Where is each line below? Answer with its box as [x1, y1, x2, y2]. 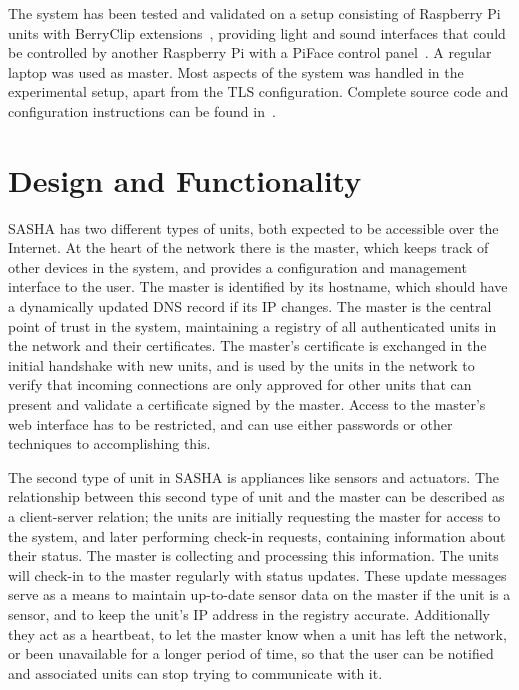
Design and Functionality [8, 159, 362, 200]
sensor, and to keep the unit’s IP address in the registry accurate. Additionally [8, 603, 490, 624]
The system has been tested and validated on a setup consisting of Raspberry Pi [8, 3, 501, 23]
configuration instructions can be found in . [8, 100, 276, 121]
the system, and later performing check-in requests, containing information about [8, 525, 506, 546]
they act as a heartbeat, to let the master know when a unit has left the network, [8, 623, 507, 644]
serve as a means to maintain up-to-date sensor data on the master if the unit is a [8, 584, 511, 605]
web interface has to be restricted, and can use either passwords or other [8, 413, 453, 434]
